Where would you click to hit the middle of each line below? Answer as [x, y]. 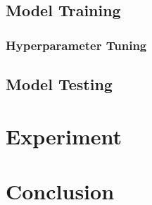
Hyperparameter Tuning [76, 45]
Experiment [64, 136]
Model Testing [59, 84]
